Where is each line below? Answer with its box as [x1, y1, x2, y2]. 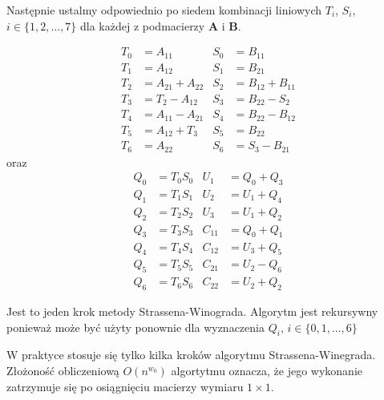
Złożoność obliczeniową [6, 362, 119, 378]
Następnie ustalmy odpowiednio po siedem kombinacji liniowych [6, 2, 322, 18]
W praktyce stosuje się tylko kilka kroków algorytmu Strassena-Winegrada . [6, 346, 376, 363]
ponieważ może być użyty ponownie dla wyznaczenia [6, 318, 265, 335]
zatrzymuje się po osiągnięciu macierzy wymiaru [6, 378, 244, 394]
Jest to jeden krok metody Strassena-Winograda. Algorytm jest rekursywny [6, 302, 378, 319]
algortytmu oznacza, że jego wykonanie [171, 362, 363, 378]
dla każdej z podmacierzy [80, 17, 205, 34]
